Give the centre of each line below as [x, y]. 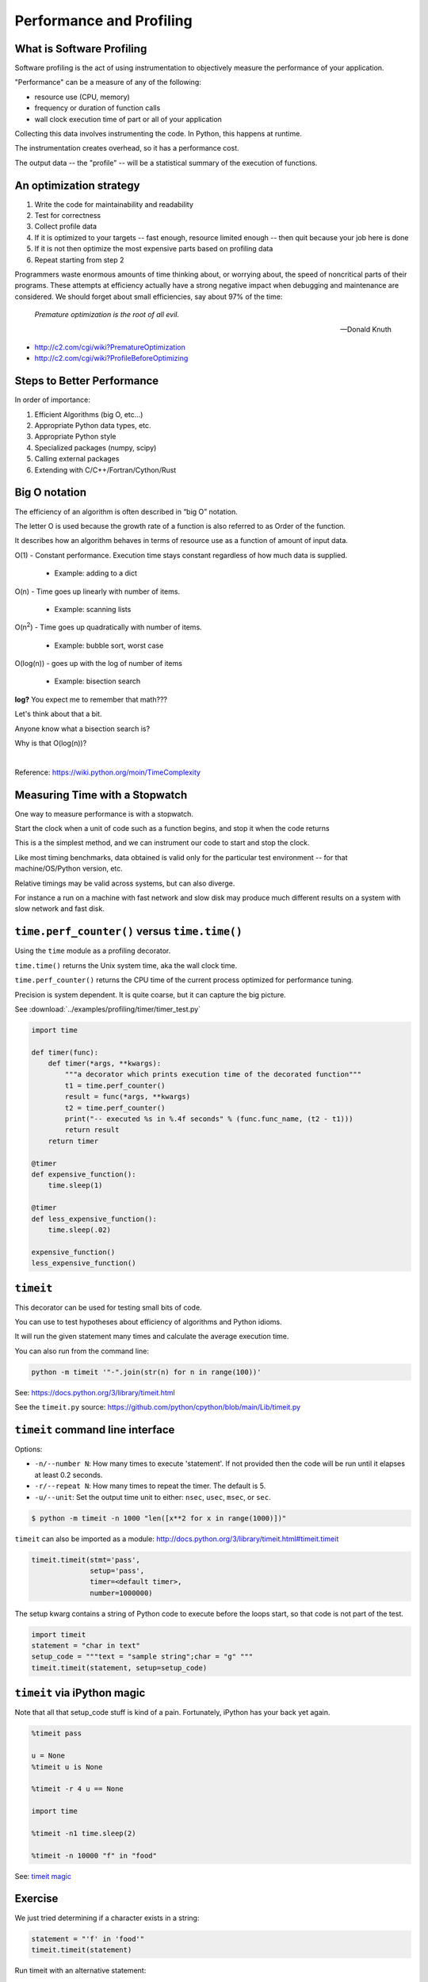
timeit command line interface [95, 1430]
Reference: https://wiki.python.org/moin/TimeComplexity [108, 772]
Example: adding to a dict [96, 573]
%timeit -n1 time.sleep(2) [84, 1833]
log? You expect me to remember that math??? [91, 699]
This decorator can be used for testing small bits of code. [108, 1307]
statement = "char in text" [86, 1646]
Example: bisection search [97, 681]
